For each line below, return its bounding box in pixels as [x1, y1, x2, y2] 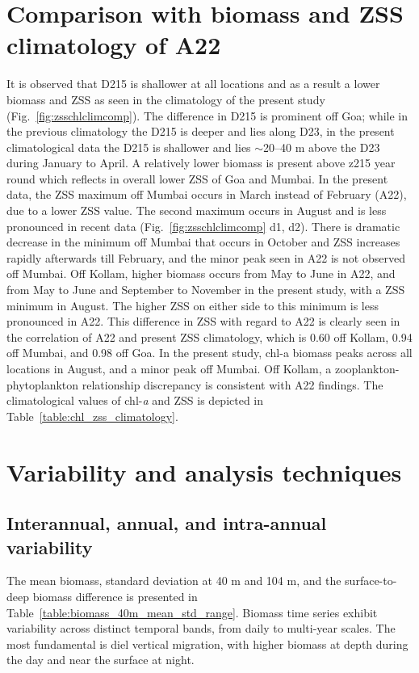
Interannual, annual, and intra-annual [6, 511, 327, 536]
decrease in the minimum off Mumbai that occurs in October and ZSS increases [6, 233, 400, 250]
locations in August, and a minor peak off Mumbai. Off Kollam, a [6, 360, 332, 376]
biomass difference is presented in [32, 587, 198, 604]
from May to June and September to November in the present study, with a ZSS [6, 281, 405, 298]
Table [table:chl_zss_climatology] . [6, 407, 178, 424]
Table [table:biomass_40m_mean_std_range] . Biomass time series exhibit [6, 604, 378, 620]
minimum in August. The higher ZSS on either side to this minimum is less [6, 297, 379, 313]
